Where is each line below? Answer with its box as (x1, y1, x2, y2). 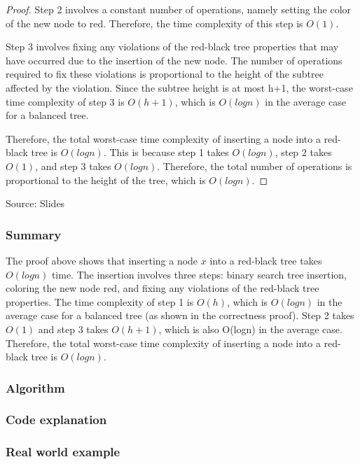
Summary (6, 225, 62, 243)
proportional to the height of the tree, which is (6, 172, 206, 187)
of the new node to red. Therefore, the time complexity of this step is (6, 15, 303, 30)
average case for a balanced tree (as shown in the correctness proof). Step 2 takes (6, 308, 354, 323)
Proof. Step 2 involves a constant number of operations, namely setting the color (6, 2, 352, 16)
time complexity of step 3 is (6, 94, 125, 108)
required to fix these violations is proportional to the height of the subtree (6, 66, 324, 81)
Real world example (6, 443, 120, 461)
